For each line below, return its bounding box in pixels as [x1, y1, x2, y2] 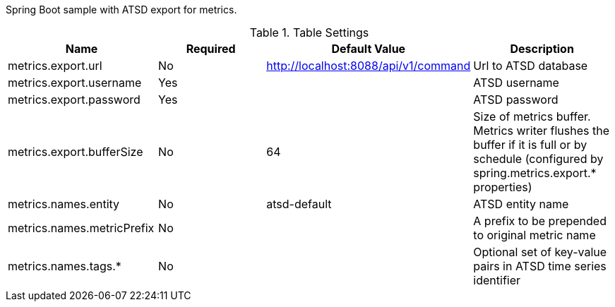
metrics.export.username [8, 76, 142, 90]
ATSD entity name [473, 197, 569, 211]
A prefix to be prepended [473, 214, 607, 228]
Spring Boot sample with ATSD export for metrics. [6, 4, 237, 16]
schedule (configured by [473, 152, 604, 166]
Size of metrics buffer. [473, 109, 591, 124]
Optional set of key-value [473, 245, 607, 259]
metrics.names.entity [8, 197, 120, 211]
